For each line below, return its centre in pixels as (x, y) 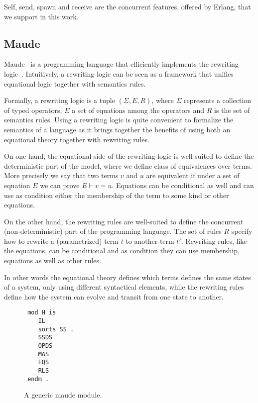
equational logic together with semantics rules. (75, 83)
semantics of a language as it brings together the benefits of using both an (117, 129)
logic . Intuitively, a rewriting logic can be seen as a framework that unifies (119, 73)
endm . (38, 379)
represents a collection (217, 100)
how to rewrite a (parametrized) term (62, 241)
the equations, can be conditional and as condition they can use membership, (122, 251)
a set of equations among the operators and (138, 110)
